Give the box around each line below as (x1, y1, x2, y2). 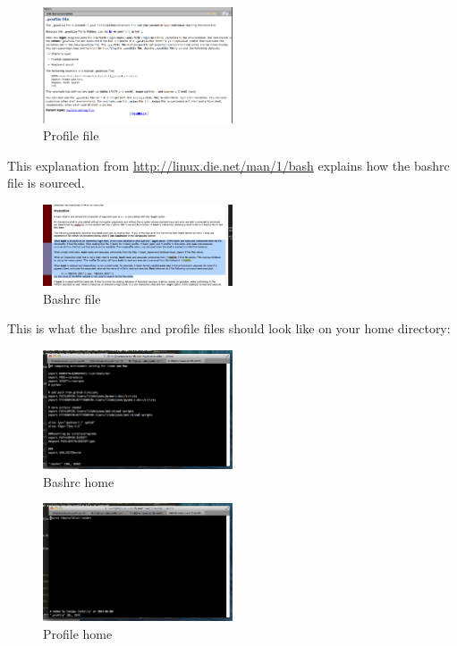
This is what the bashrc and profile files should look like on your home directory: (7, 319, 451, 338)
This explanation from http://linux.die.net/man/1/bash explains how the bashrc (7, 155, 450, 174)
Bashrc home (43, 472, 114, 491)
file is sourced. (7, 173, 85, 192)
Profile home (43, 624, 113, 642)
